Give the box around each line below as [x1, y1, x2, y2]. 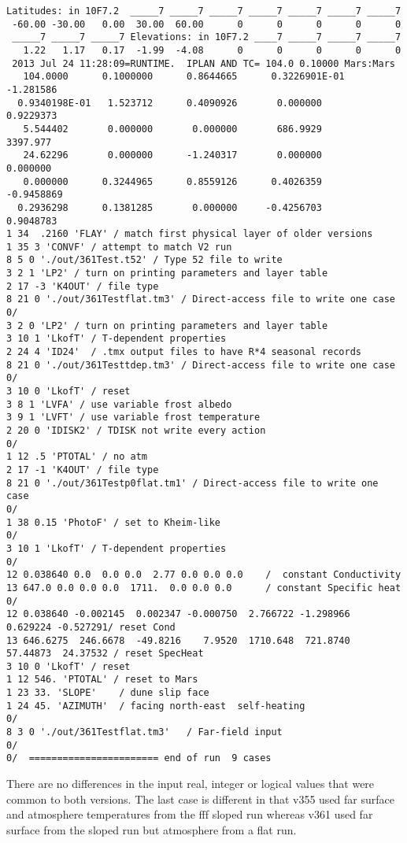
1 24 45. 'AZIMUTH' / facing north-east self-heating [6, 700, 305, 712]
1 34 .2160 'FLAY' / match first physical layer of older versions [6, 228, 373, 240]
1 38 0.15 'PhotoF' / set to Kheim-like [6, 516, 221, 528]
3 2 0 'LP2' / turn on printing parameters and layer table [6, 320, 328, 331]
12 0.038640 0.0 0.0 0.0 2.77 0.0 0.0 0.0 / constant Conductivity [6, 569, 401, 581]
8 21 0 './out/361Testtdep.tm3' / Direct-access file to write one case [6, 359, 395, 371]
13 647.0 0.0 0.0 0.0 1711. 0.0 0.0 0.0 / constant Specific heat [6, 582, 401, 593]
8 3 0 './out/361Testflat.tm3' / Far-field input [6, 727, 283, 738]
